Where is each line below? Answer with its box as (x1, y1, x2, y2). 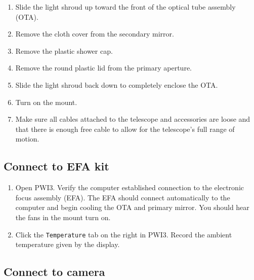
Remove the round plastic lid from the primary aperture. (15, 62, 192, 73)
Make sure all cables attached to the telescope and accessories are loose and (15, 114, 250, 124)
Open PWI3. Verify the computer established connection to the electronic (15, 182, 244, 193)
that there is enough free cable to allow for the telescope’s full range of (15, 123, 235, 134)
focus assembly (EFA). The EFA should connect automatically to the (15, 192, 230, 202)
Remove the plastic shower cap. (15, 45, 113, 56)
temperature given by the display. (15, 239, 120, 250)
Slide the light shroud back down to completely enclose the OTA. (15, 79, 218, 90)
